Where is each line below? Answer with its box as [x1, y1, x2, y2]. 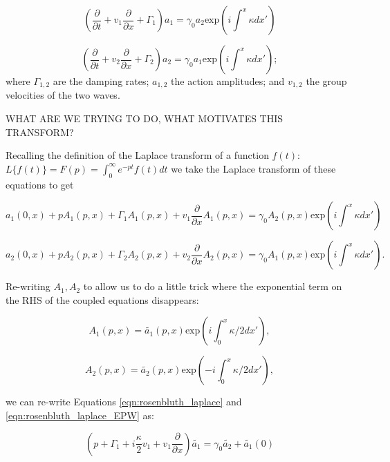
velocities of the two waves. [6, 88, 120, 102]
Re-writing [6, 279, 50, 293]
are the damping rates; [53, 74, 149, 88]
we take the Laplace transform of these [171, 161, 336, 175]
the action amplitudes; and [171, 74, 285, 88]
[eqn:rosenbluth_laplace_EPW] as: [6, 408, 154, 422]
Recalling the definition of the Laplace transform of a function [6, 148, 269, 162]
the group [306, 74, 347, 88]
